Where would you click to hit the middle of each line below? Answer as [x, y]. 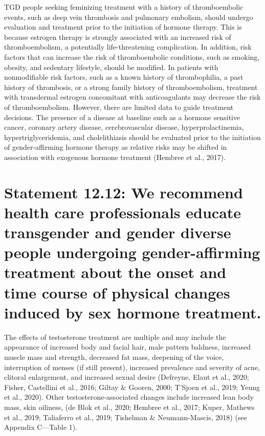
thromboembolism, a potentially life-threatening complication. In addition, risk [128, 47]
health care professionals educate [123, 212]
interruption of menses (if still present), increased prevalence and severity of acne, [132, 367]
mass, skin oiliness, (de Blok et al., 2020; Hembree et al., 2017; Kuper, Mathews [129, 407]
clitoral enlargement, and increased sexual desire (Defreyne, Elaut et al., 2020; [127, 377]
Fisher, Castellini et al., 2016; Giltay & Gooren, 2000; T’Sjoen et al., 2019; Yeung [132, 387]
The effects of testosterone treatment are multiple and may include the [115, 337]
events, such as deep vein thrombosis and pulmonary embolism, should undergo [129, 17]
